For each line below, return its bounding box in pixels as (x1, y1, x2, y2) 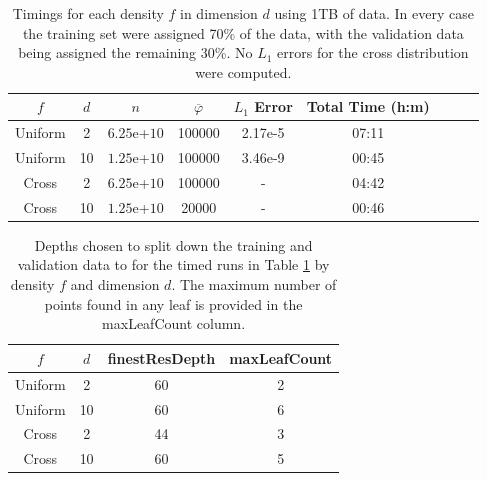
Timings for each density (12, 3, 164, 23)
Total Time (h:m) (306, 96, 430, 117)
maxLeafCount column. (102, 313, 246, 334)
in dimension (180, 3, 258, 23)
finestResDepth (107, 347, 216, 368)
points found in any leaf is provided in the (44, 293, 303, 314)
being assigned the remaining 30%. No (18, 42, 253, 63)
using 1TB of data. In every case (274, 3, 474, 23)
